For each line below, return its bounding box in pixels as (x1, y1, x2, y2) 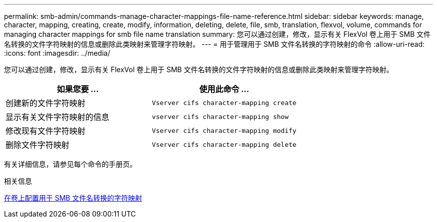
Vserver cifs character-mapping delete (152, 140, 297, 148)
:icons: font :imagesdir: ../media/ (4, 49, 110, 57)
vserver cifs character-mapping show (152, 112, 289, 120)
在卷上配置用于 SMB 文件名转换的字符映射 (4, 194, 142, 202)
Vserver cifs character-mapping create (152, 99, 297, 107)
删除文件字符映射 (5, 140, 70, 150)
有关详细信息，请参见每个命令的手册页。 (4, 160, 137, 168)
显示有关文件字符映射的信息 (5, 112, 110, 122)
